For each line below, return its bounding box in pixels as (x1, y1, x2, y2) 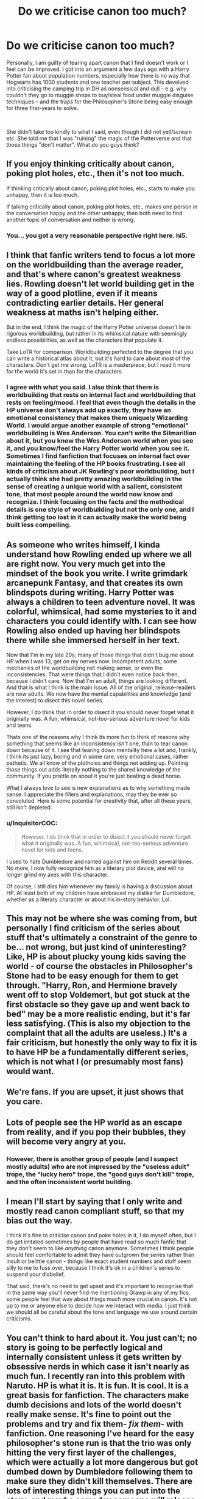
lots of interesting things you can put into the (6, 1486, 181, 1496)
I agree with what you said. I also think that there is (6, 383, 160, 392)
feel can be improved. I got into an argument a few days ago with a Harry (6, 65, 190, 73)
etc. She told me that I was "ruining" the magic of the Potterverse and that (6, 134, 192, 142)
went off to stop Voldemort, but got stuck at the (6, 989, 190, 1000)
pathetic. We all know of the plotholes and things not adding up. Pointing (6, 759, 189, 767)
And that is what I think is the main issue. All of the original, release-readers (6, 683, 196, 691)
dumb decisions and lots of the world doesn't (6, 1399, 181, 1410)
